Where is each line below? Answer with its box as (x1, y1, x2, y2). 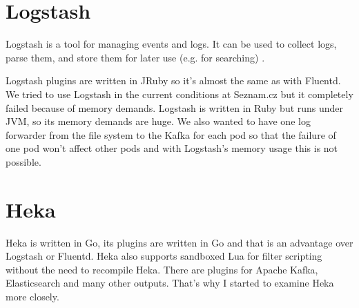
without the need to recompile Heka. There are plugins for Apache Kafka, (6, 262, 318, 276)
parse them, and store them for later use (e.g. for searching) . (6, 50, 265, 64)
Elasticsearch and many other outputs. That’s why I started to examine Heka (6, 276, 334, 290)
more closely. (6, 289, 59, 303)
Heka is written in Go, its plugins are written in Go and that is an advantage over (6, 235, 353, 249)
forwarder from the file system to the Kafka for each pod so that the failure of (6, 127, 336, 142)
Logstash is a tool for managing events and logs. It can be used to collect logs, (6, 37, 337, 51)
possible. (6, 154, 41, 169)
